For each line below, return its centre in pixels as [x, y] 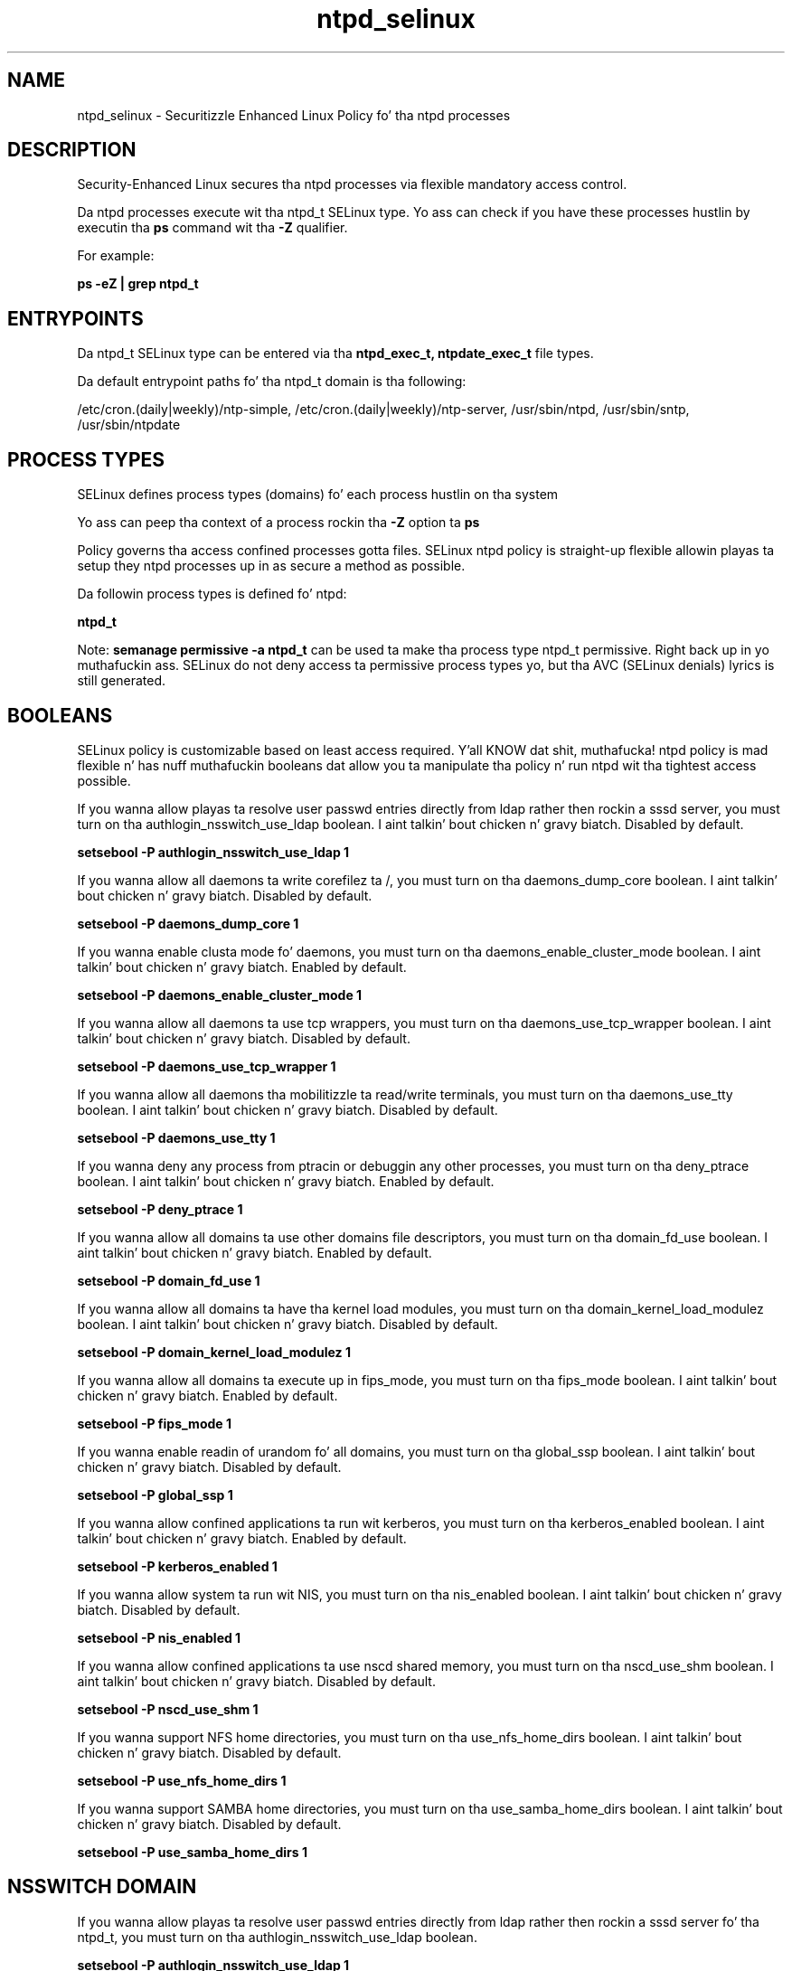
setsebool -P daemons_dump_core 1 [188, 923]
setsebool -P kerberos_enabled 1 [177, 1566]
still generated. [121, 681]
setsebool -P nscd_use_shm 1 [168, 1709]
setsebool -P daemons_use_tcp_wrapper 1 [207, 1066]
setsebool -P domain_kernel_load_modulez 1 [214, 1352]
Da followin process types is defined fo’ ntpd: [212, 594]
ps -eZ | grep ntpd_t [138, 284]
